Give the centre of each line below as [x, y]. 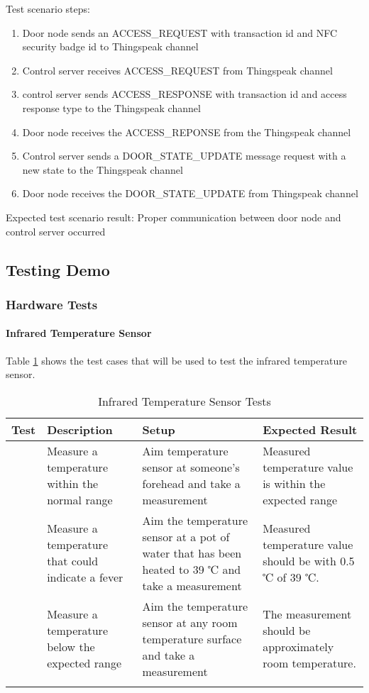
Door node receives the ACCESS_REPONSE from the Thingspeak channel [187, 132]
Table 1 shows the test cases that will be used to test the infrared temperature [176, 360]
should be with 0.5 [309, 561]
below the [71, 647]
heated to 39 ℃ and [192, 569]
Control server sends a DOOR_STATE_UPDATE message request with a [184, 156]
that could [73, 561]
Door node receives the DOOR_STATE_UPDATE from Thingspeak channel [190, 193]
